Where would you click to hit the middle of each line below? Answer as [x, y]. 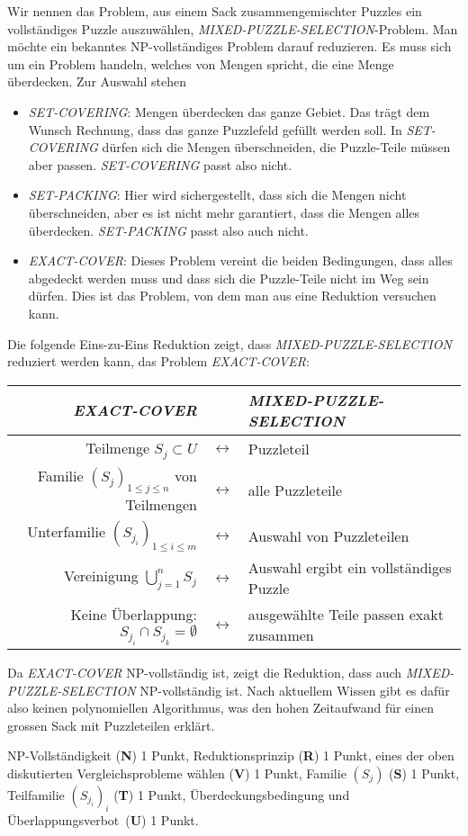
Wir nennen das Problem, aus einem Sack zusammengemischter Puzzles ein [215, 11]
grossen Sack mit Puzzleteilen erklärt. [111, 725]
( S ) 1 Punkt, [424, 773]
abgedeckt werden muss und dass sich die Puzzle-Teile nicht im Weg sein [229, 278]
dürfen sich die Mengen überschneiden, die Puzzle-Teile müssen [276, 147]
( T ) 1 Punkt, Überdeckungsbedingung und [232, 794]
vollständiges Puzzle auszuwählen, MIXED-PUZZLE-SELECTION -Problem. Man [233, 28]
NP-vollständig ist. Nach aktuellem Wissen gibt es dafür [295, 690]
